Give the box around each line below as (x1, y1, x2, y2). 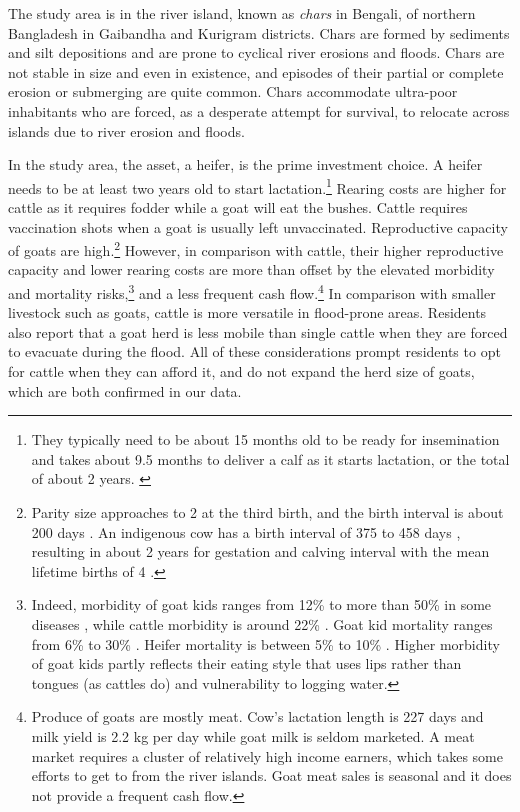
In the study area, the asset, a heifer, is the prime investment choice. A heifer (8, 154, 483, 175)
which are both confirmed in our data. (8, 380, 242, 401)
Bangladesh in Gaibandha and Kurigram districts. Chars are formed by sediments (8, 22, 510, 43)
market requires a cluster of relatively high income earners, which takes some (31, 745, 503, 766)
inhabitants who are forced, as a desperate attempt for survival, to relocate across (8, 100, 510, 121)
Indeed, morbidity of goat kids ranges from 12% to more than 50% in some (31, 594, 492, 615)
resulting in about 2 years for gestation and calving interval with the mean (31, 541, 490, 562)
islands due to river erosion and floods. (8, 120, 245, 141)
